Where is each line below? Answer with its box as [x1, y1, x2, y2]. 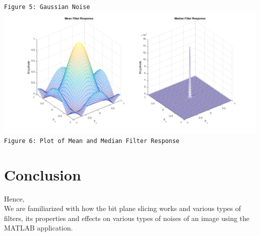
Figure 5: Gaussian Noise [4, 3, 90, 10]
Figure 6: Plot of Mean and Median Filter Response [4, 137, 179, 144]
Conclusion [4, 164, 81, 184]
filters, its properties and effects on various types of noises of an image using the [4, 212, 249, 223]
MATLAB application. [4, 222, 73, 233]
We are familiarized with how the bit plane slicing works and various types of [4, 203, 241, 213]
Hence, [4, 193, 24, 203]
